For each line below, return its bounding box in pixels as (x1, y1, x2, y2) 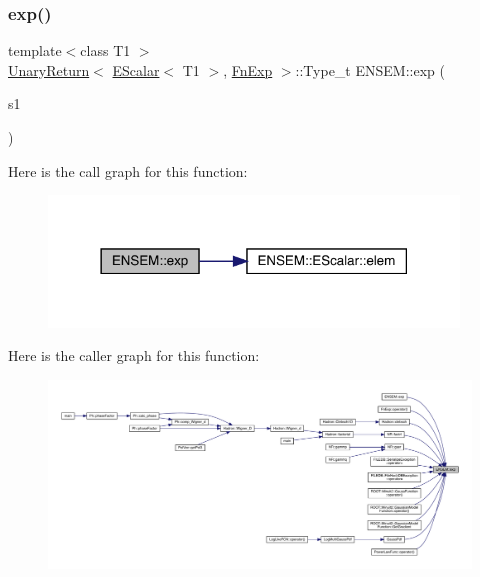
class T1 (80, 40, 131, 61)
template (8, 40, 62, 61)
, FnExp (223, 59, 273, 80)
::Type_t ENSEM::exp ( (295, 59, 445, 80)
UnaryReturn (8, 59, 90, 80)
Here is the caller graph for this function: (8, 345, 260, 366)
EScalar (112, 59, 160, 80)
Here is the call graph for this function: (8, 160, 248, 181)
